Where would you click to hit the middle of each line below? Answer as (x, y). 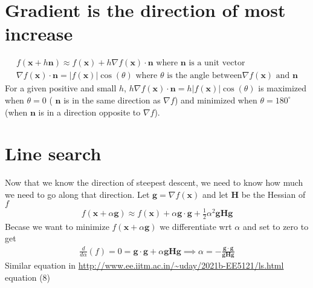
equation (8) (28, 277)
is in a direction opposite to (89, 112)
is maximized (282, 88)
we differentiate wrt (196, 226)
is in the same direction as (112, 100)
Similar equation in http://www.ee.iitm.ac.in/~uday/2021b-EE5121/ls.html (144, 265)
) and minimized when (216, 100)
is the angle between (205, 76)
